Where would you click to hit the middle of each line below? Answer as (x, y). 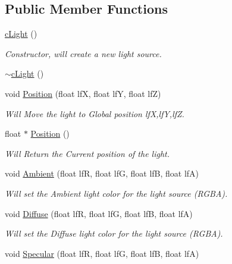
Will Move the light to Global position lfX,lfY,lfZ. (95, 113)
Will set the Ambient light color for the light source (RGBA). (116, 193)
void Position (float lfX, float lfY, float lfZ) (83, 93)
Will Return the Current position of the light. (87, 153)
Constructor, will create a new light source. (83, 53)
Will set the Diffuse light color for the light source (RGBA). (114, 233)
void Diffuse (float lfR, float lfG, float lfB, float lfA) (99, 213)
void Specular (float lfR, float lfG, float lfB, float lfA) (102, 253)
